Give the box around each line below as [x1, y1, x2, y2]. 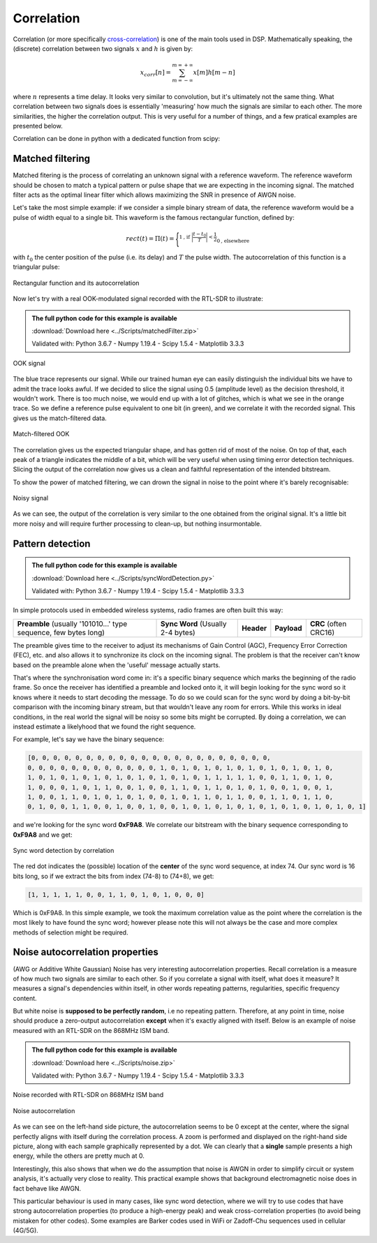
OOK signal [13, 359, 45, 367]
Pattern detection [13, 537, 91, 549]
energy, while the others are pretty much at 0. [13, 1152, 145, 1160]
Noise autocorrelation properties [13, 946, 158, 958]
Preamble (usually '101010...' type [17, 618, 128, 628]
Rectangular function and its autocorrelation [13, 278, 140, 287]
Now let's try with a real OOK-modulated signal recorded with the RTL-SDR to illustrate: [13, 295, 263, 303]
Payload [274, 623, 303, 633]
